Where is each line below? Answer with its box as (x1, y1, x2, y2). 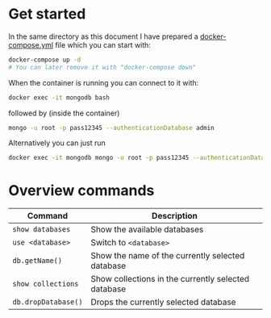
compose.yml (8, 40, 54, 49)
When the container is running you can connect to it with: (8, 77, 199, 87)
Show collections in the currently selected (90, 274, 250, 285)
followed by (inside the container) (8, 108, 120, 118)
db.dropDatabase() (12, 298, 83, 307)
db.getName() (12, 256, 63, 266)
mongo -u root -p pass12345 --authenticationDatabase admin (8, 123, 215, 132)
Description (152, 211, 198, 222)
